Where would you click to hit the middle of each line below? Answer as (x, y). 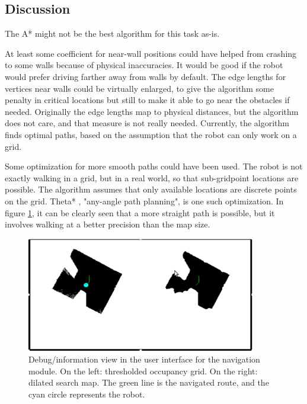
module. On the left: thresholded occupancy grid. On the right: (143, 371)
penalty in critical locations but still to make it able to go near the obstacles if (147, 100)
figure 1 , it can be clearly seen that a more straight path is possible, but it (140, 212)
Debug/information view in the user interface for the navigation (144, 359)
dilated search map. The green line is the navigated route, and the (149, 382)
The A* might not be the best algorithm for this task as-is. (112, 33)
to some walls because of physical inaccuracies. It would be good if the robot (144, 65)
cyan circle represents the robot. (87, 394)
